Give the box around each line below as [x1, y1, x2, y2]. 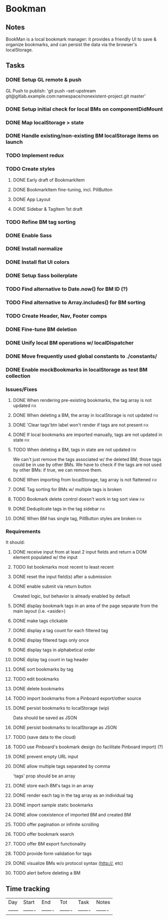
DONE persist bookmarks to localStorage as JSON [12, 724, 117, 731]
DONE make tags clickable [12, 618, 68, 624]
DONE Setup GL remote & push [5, 76, 82, 83]
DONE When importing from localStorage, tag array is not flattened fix [12, 477, 157, 483]
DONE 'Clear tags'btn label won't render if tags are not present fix [12, 422, 149, 428]
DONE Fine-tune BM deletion [5, 326, 77, 333]
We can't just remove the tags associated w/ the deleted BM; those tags [12, 456, 161, 463]
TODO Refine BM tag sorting [5, 218, 76, 225]
